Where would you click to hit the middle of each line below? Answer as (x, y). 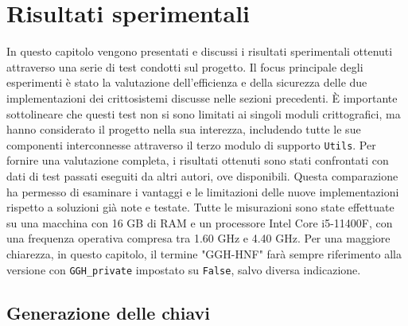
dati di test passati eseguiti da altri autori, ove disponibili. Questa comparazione (202, 175)
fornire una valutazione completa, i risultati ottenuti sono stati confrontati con (198, 160)
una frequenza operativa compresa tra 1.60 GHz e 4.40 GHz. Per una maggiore (198, 238)
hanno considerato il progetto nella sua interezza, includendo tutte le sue (184, 129)
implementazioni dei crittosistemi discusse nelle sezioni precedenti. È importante (202, 97)
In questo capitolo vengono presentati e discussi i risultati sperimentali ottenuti (200, 51)
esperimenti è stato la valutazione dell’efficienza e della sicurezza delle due (187, 82)
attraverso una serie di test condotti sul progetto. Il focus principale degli (185, 66)
